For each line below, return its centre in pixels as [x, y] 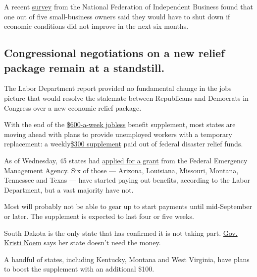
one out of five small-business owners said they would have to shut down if [117, 16]
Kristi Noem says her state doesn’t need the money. [82, 242]
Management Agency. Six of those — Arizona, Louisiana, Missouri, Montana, [121, 170]
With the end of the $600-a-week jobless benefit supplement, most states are [120, 124]
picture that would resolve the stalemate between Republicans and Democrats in [126, 98]
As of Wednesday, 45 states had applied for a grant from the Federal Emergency [126, 160]
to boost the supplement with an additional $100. [79, 269]
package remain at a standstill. [84, 67]
